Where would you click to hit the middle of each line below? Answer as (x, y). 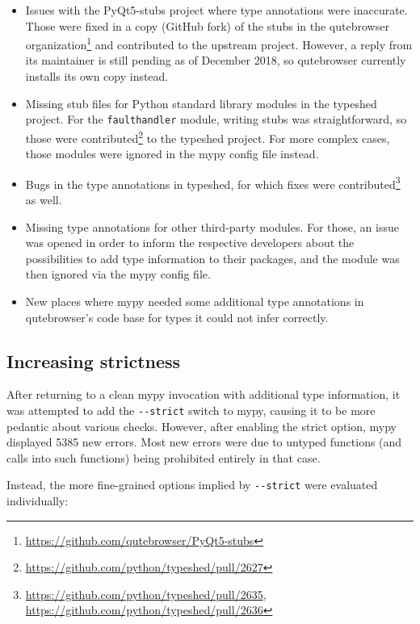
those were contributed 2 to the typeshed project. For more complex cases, (208, 136)
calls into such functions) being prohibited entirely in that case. (164, 457)
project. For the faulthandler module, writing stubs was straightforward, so (216, 119)
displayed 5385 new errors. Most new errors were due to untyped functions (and (204, 442)
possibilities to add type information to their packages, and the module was (212, 258)
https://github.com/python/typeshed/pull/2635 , (146, 594)
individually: (38, 501)
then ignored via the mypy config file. (118, 274)
